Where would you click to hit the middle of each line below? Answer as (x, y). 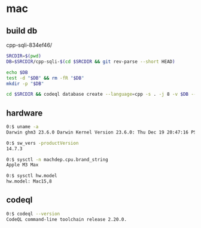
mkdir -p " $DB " (25, 83)
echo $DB (17, 72)
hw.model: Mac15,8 (29, 181)
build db (22, 31)
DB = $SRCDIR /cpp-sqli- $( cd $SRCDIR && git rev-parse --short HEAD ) (91, 62)
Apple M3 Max (22, 165)
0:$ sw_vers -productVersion (42, 143)
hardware (25, 113)
